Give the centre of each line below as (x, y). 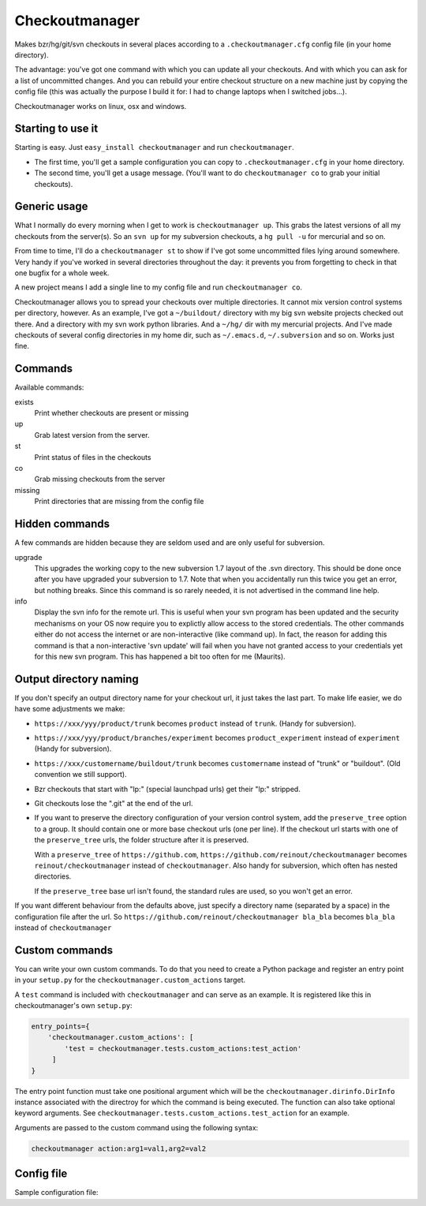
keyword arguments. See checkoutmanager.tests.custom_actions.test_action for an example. (182, 1113)
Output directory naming (77, 679)
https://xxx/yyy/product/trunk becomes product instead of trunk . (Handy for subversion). (195, 723)
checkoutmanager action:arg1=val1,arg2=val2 (119, 1148)
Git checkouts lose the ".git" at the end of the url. (114, 804)
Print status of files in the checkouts (93, 457)
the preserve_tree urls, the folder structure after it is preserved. (142, 840)
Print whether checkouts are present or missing (112, 413)
